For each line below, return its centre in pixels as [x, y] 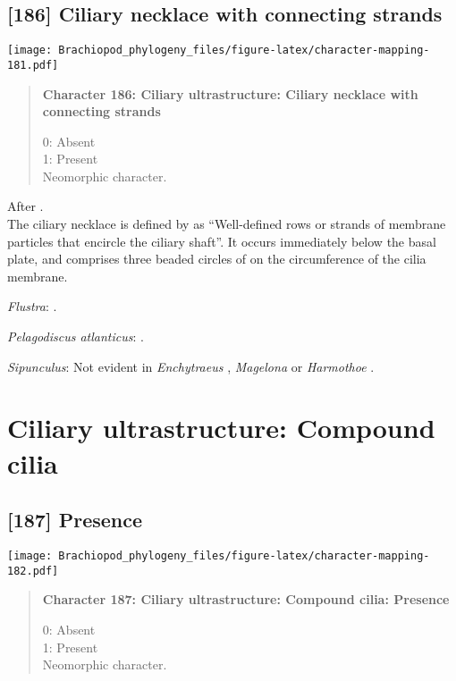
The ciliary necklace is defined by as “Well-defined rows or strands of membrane [227, 224]
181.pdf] [33, 65]
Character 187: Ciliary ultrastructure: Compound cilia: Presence [246, 599]
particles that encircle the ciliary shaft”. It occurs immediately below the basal [222, 241]
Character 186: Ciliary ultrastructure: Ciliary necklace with [230, 93]
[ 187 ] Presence [75, 520]
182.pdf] [33, 571]
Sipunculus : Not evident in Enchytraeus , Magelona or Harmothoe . [191, 366]
